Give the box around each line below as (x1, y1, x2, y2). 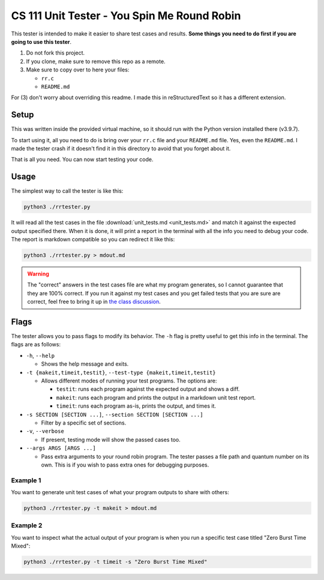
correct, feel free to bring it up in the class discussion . (27, 298, 161, 306)
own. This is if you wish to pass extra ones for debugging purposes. (41, 461, 209, 468)
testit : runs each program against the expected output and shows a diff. (56, 385, 240, 393)
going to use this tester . (11, 38, 72, 45)
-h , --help (26, 352, 55, 359)
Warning (27, 270, 49, 277)
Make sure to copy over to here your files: (26, 66, 130, 73)
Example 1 (11, 476, 41, 485)
